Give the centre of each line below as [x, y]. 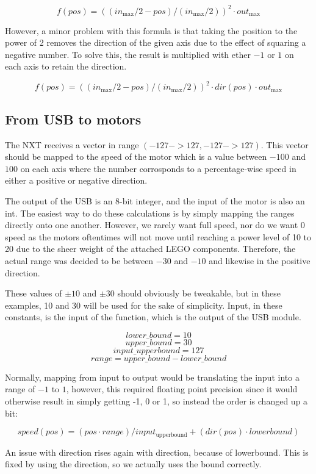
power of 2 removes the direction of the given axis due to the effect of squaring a [156, 42]
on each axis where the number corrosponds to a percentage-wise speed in [158, 168]
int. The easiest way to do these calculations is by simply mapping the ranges [150, 213]
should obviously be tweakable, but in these [199, 293]
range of [20, 389]
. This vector [285, 144]
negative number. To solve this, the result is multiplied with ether [128, 54]
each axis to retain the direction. [66, 66]
